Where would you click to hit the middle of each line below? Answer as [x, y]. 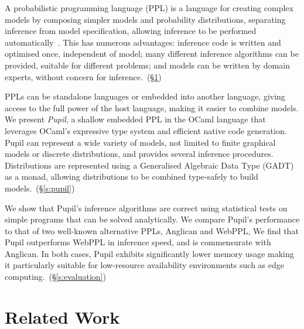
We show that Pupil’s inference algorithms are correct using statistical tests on [146, 208]
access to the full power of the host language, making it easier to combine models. [152, 107]
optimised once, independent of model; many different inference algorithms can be [152, 54]
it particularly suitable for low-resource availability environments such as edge [145, 265]
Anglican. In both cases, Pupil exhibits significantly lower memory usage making [149, 253]
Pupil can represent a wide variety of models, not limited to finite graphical [140, 142]
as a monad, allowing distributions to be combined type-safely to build [131, 177]
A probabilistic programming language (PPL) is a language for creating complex [149, 8]
